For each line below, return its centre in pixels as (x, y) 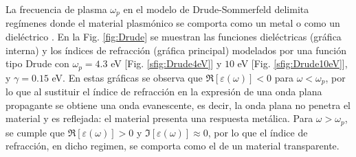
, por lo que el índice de (258, 132)
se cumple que (35, 132)
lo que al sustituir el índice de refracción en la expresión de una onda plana (164, 92)
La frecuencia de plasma (56, 9)
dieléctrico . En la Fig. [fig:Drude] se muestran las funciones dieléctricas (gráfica (174, 37)
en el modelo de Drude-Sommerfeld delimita (216, 9)
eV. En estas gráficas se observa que (127, 77)
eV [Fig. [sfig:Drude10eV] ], (292, 63)
